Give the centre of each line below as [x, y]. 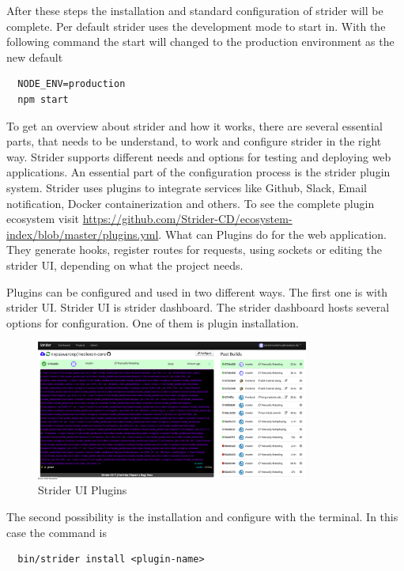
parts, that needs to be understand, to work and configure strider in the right [194, 141]
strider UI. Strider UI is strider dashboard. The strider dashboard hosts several [198, 307]
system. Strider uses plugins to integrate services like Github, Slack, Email [187, 187]
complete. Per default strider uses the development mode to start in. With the [196, 26]
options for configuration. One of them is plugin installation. [153, 322]
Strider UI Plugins [83, 490]
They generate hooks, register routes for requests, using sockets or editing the [194, 250]
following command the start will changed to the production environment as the [200, 42]
